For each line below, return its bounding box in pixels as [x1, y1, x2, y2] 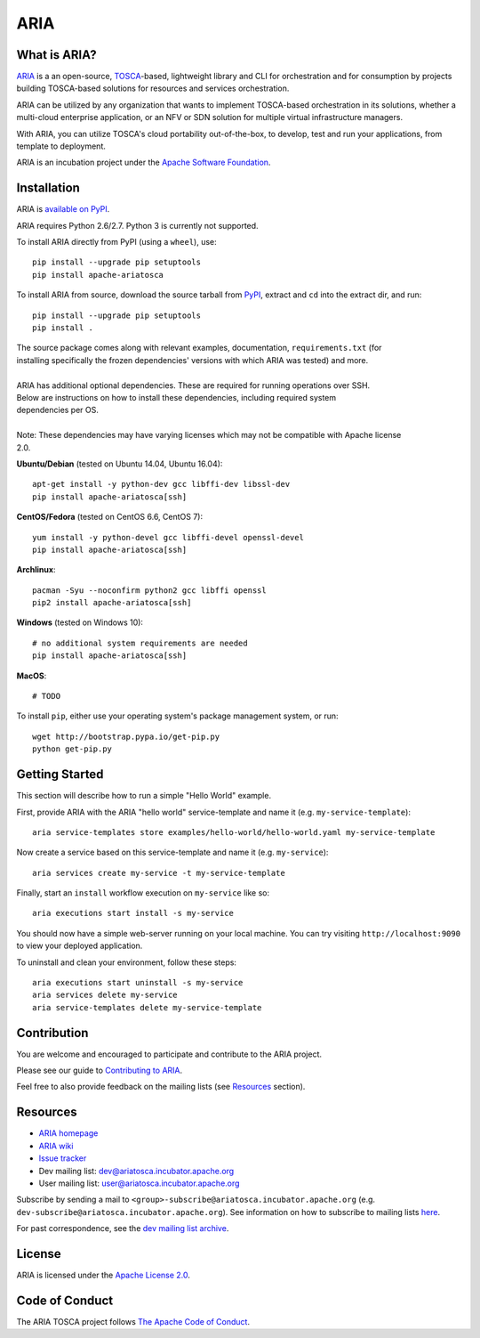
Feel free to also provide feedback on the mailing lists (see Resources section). [16, 1082, 306, 1092]
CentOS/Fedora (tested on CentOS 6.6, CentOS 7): [16, 512, 204, 523]
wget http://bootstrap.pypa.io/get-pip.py [32, 731, 220, 742]
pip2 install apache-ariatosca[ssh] [32, 597, 192, 608]
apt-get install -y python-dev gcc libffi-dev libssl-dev [32, 479, 291, 490]
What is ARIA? [16, 47, 97, 62]
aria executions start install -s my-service [32, 908, 235, 919]
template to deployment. [16, 141, 107, 151]
